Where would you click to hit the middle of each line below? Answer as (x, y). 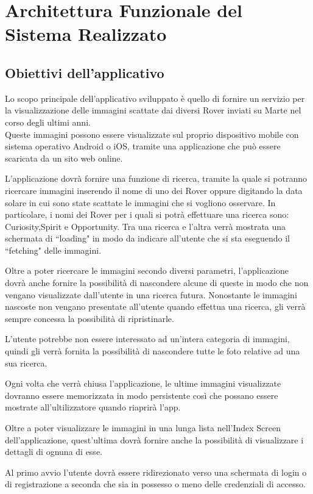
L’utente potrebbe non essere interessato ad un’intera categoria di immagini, (147, 339)
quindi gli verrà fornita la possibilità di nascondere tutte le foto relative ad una (153, 351)
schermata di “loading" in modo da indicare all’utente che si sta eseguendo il (147, 238)
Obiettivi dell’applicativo (85, 72)
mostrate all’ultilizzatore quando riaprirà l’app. (93, 407)
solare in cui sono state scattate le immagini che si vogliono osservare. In (140, 202)
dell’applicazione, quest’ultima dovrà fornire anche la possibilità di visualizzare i (154, 439)
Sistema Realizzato (86, 34)
